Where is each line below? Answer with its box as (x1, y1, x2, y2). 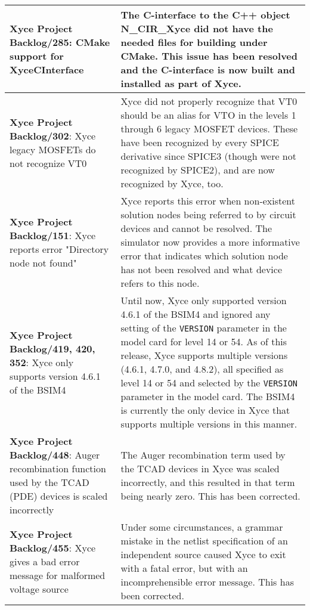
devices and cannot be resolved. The (120, 221, 272, 235)
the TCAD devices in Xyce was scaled (120, 462, 280, 475)
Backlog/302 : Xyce (10, 128, 96, 143)
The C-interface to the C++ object (120, 8, 290, 21)
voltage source (10, 581, 69, 596)
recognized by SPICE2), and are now (120, 163, 275, 177)
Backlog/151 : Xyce (10, 228, 96, 242)
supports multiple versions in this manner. (120, 417, 297, 431)
